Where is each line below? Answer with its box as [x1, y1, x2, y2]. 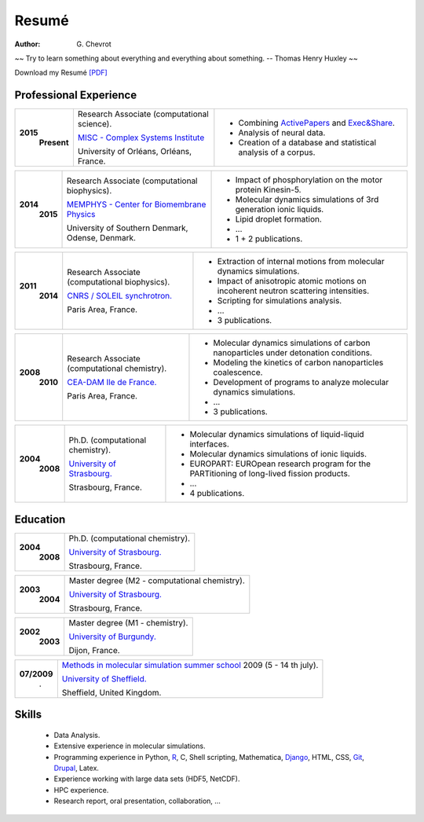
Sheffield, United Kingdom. [61, 687, 162, 698]
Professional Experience [14, 89, 137, 102]
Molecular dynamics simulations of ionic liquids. [189, 449, 367, 460]
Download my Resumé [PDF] [14, 68, 108, 78]
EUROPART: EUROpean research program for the [189, 458, 371, 469]
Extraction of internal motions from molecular [217, 256, 385, 267]
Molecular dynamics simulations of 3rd [235, 194, 379, 205]
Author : [14, 39, 41, 49]
